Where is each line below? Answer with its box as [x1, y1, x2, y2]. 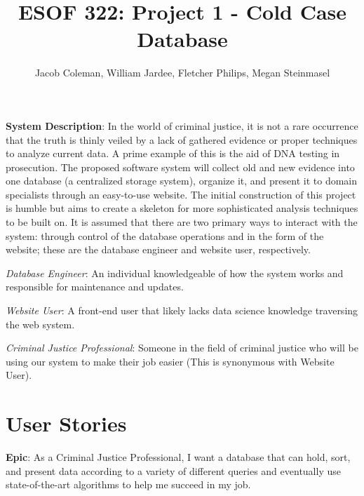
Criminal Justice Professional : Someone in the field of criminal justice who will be [6, 340, 358, 355]
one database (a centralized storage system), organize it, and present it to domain [6, 173, 358, 188]
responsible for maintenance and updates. [6, 279, 184, 294]
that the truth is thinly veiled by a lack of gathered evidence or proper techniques [6, 132, 358, 147]
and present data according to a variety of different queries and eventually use [6, 463, 341, 478]
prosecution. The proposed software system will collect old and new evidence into [6, 159, 355, 174]
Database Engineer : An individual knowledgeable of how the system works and [6, 265, 344, 280]
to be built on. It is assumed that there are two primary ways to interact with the [6, 215, 358, 229]
